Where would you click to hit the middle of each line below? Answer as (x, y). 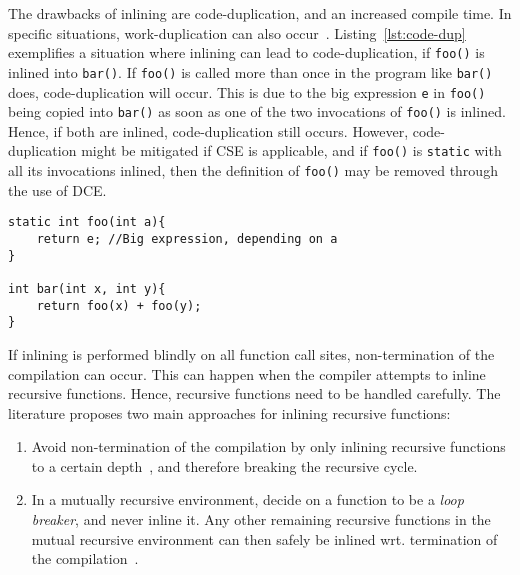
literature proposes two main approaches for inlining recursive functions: (229, 412)
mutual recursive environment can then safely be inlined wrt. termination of (264, 538)
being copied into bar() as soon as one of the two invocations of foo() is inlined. (257, 111)
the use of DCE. (57, 189)
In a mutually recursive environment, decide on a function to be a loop (247, 499)
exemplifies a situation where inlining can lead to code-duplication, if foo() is (246, 52)
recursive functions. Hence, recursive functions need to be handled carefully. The (254, 393)
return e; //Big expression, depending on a (187, 238)
